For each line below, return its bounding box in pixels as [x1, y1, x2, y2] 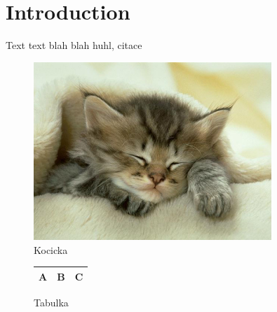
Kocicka [34, 242, 68, 257]
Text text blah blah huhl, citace [6, 38, 142, 52]
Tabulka [34, 295, 69, 309]
